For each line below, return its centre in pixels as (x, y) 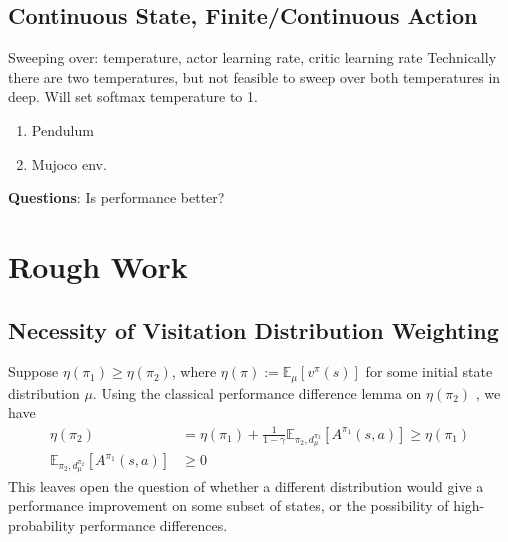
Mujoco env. (69, 163)
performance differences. (153, 524)
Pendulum (62, 129)
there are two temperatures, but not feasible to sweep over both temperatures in (254, 76)
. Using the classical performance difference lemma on (257, 392)
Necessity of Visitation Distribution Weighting (253, 329)
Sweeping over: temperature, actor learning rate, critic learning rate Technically (252, 57)
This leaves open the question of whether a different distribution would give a (246, 485)
